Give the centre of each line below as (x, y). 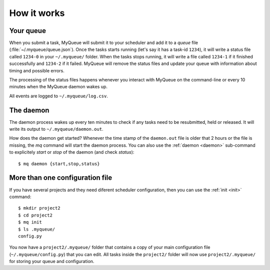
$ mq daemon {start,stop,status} (59, 164)
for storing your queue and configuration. (52, 262)
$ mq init (30, 222)
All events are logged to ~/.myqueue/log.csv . (59, 96)
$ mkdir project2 (39, 208)
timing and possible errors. (37, 70)
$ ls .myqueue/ (37, 229)
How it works (37, 13)
